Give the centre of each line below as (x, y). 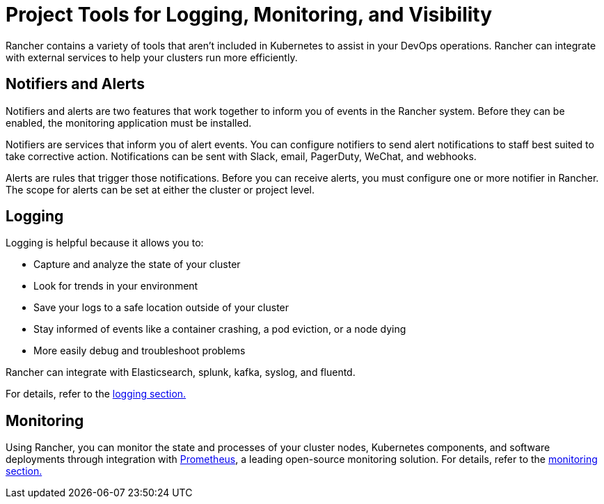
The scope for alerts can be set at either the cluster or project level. (160, 189)
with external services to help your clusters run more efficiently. (152, 57)
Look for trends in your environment (116, 286)
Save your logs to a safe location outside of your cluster (161, 308)
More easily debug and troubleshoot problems (140, 351)
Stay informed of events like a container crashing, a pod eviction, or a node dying (220, 329)
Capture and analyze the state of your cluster (137, 265)
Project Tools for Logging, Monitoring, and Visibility (249, 15)
